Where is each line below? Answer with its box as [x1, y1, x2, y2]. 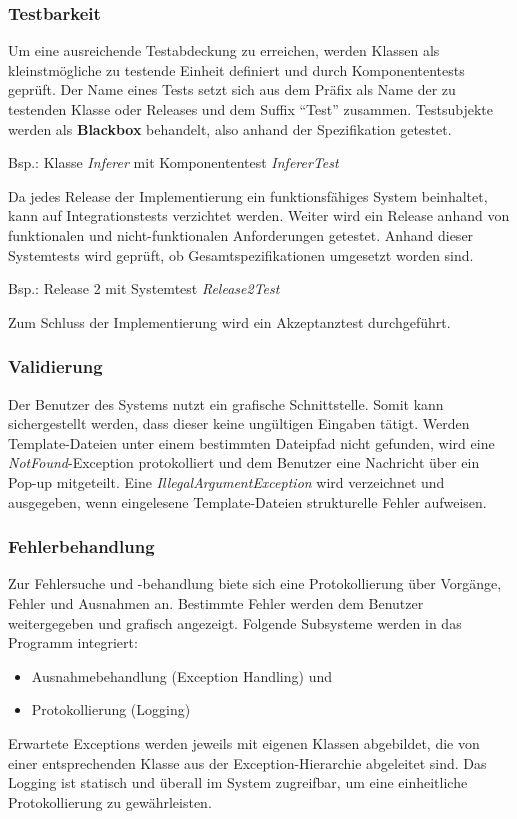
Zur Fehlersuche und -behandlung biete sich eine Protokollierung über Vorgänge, [8, 573, 502, 594]
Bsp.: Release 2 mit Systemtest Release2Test [8, 278, 280, 299]
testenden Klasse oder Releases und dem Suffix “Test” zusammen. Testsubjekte [8, 99, 494, 119]
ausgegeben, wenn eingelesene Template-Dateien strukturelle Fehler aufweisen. [8, 491, 487, 512]
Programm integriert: [8, 632, 138, 653]
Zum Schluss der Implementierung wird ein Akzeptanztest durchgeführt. [8, 311, 451, 332]
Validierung [8, 354, 103, 379]
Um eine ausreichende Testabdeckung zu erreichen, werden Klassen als [8, 40, 440, 61]
